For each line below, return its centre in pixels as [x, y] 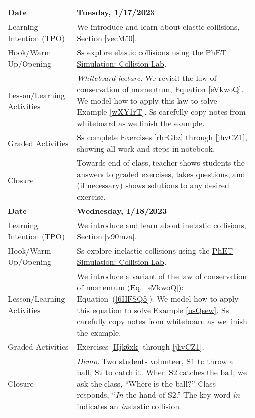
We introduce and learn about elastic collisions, [158, 27]
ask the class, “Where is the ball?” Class [146, 383]
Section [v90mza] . [107, 236]
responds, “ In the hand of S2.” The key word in [159, 395]
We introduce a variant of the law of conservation [162, 276]
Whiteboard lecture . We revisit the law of [147, 78]
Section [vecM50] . [107, 38]
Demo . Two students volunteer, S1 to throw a [155, 361]
